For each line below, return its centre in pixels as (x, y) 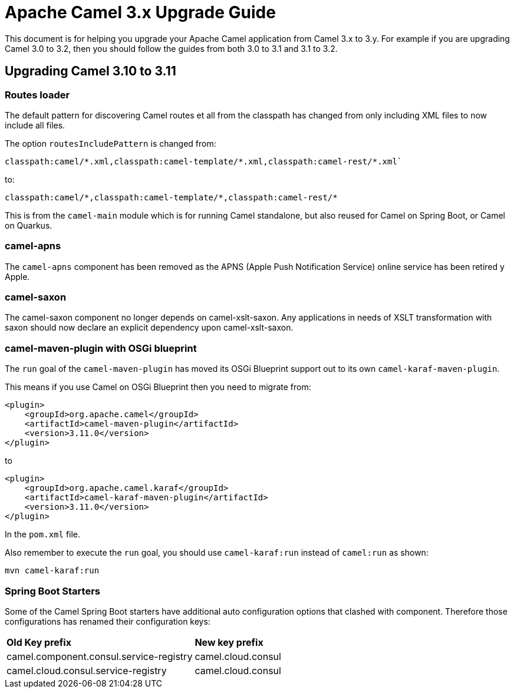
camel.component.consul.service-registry (100, 656)
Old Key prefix (39, 642)
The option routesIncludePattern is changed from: (111, 143)
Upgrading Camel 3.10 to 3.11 (90, 71)
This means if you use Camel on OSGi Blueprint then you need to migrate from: (158, 387)
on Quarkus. (29, 225)
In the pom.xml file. (43, 534)
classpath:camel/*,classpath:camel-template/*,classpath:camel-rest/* (171, 197)
